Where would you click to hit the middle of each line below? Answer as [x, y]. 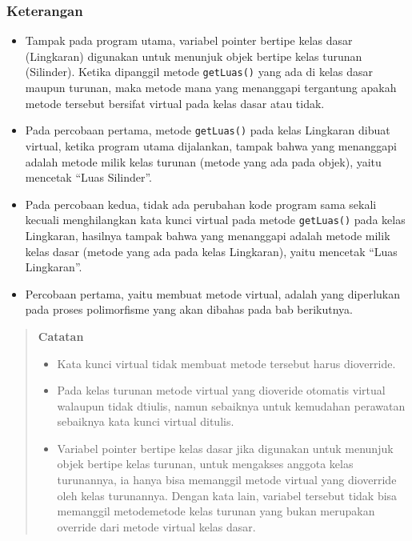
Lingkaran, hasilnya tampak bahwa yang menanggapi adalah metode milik [208, 235]
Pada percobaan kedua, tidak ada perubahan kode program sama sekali [201, 204]
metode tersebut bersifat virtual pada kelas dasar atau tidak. [175, 103]
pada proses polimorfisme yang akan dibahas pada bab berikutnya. [189, 309]
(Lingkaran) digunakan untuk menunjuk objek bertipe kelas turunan [194, 56]
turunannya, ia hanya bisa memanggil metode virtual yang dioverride [227, 480]
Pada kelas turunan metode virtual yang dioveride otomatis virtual [221, 390]
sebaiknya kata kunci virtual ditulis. [146, 421]
